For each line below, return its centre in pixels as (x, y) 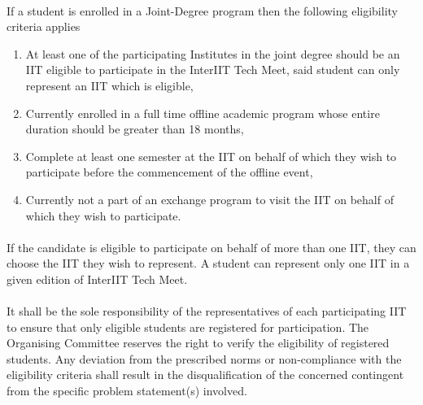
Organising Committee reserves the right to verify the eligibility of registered (198, 343)
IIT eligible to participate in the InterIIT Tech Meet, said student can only (213, 70)
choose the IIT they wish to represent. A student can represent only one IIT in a (208, 263)
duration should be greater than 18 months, (135, 129)
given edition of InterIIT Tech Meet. (97, 279)
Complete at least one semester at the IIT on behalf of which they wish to (211, 156)
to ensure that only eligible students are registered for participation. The (188, 327)
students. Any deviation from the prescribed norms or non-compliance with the (204, 358)
